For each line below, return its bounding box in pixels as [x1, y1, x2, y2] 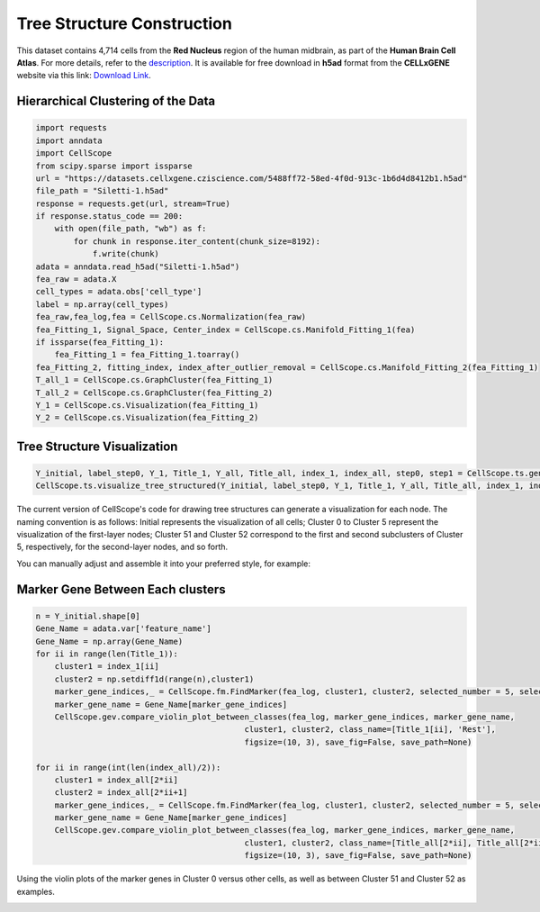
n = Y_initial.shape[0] [35, 610, 141, 621]
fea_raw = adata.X [35, 275, 117, 284]
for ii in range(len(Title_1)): [35, 649, 179, 659]
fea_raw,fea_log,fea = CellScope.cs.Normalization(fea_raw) [35, 312, 307, 322]
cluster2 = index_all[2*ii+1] [54, 788, 188, 798]
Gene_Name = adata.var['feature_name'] [35, 624, 211, 634]
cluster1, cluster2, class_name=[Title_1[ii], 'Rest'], [244, 725, 497, 735]
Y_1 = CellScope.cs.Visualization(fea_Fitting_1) [35, 400, 259, 410]
